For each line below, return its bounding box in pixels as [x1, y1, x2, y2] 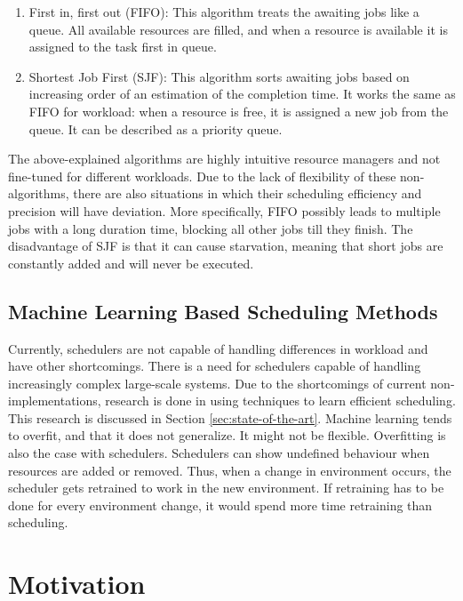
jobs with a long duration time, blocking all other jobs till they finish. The [8, 219, 413, 237]
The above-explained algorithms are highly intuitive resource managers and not [8, 149, 441, 168]
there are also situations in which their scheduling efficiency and [73, 184, 422, 203]
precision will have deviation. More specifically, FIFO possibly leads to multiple [8, 201, 441, 220]
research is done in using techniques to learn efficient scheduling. [105, 391, 456, 410]
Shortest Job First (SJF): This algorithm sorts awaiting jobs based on [28, 67, 410, 85]
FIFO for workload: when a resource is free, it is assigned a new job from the [28, 101, 449, 120]
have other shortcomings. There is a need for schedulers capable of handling [8, 357, 421, 375]
